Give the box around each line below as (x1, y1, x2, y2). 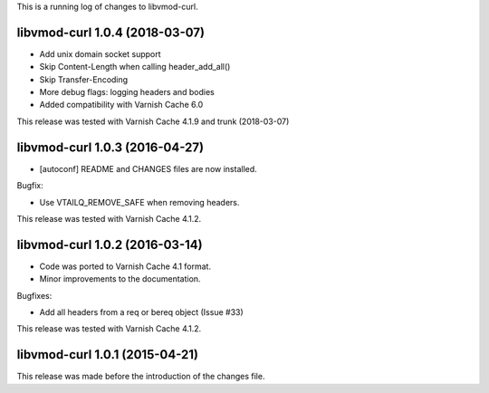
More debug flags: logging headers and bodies (39, 87, 215, 98)
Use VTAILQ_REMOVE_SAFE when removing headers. (39, 196, 240, 207)
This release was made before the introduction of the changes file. (16, 371, 265, 382)
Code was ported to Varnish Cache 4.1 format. (39, 261, 212, 272)
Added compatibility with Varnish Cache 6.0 (39, 100, 204, 110)
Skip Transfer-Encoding (39, 73, 129, 85)
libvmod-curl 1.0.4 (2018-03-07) (16, 24, 206, 40)
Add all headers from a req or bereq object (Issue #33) (39, 307, 244, 318)
